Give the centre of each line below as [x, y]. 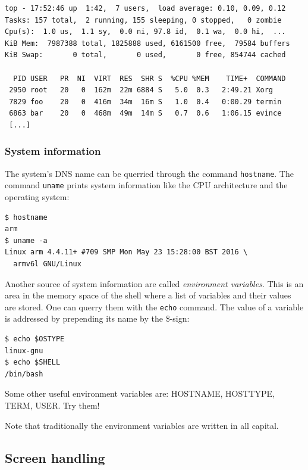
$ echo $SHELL [33, 362]
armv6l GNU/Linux [47, 264]
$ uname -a [26, 240]
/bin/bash [24, 374]
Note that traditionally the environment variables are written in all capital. [142, 425]
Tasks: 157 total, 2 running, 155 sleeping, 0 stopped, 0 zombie [143, 20]
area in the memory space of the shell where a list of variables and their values [148, 295]
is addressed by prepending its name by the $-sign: [97, 318]
